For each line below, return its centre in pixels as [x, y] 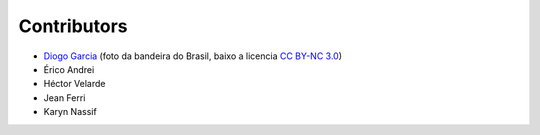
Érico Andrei [69, 69]
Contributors [73, 26]
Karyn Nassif [70, 112]
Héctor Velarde [74, 84]
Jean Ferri [64, 97]
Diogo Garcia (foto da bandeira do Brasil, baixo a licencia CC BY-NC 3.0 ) [193, 56]
